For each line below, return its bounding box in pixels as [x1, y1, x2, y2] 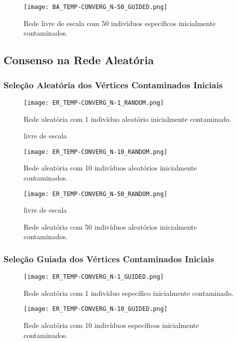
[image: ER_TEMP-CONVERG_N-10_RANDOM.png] [24, 148, 168, 155]
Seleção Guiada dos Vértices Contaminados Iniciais [4, 252, 214, 265]
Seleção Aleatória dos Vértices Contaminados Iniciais [4, 78, 223, 91]
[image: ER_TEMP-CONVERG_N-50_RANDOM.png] [24, 190, 168, 198]
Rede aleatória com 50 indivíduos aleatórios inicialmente [24, 221, 197, 232]
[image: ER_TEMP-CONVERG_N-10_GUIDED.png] [24, 305, 168, 313]
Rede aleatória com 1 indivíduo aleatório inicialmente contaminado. [24, 113, 231, 124]
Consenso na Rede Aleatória [4, 52, 154, 68]
